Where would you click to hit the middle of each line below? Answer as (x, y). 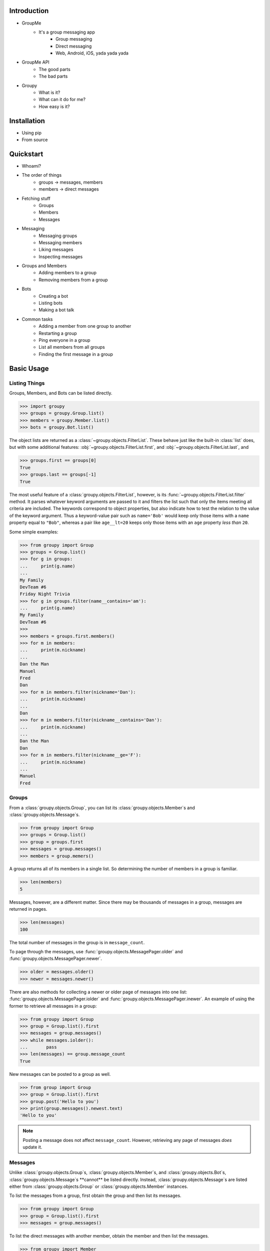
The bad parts (53, 76)
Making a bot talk (56, 310)
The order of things (42, 175)
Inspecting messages (61, 256)
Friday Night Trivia (45, 594)
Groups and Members (44, 266)
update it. (32, 1147)
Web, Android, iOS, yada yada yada (92, 53)
